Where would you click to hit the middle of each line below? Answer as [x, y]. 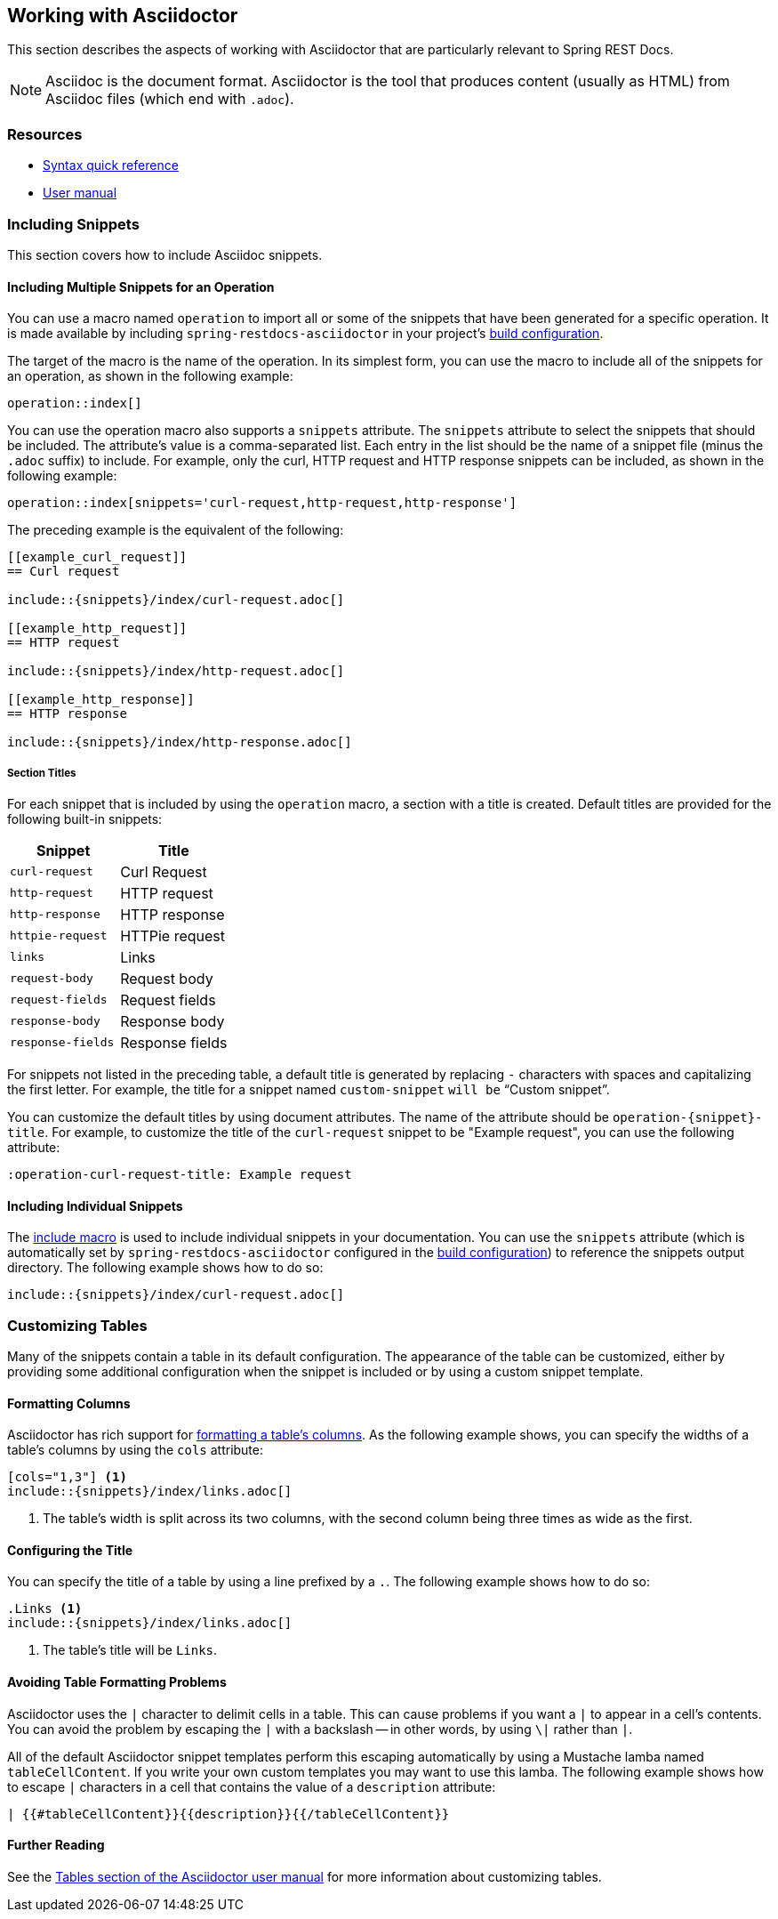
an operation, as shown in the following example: [150, 376]
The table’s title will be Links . [130, 1650]
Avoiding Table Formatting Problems [117, 1681]
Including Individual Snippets [95, 1205]
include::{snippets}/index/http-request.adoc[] [176, 671]
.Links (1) [45, 1609]
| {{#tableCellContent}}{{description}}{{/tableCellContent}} [229, 1814]
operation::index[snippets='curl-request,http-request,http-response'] [262, 503]
